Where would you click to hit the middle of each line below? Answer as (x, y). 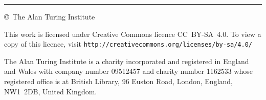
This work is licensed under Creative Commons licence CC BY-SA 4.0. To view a (133, 34)
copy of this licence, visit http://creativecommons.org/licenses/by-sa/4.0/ (128, 44)
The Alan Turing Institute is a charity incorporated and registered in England (127, 61)
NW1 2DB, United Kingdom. (51, 91)
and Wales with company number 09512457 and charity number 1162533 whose (128, 71)
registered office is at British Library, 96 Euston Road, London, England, (118, 81)
